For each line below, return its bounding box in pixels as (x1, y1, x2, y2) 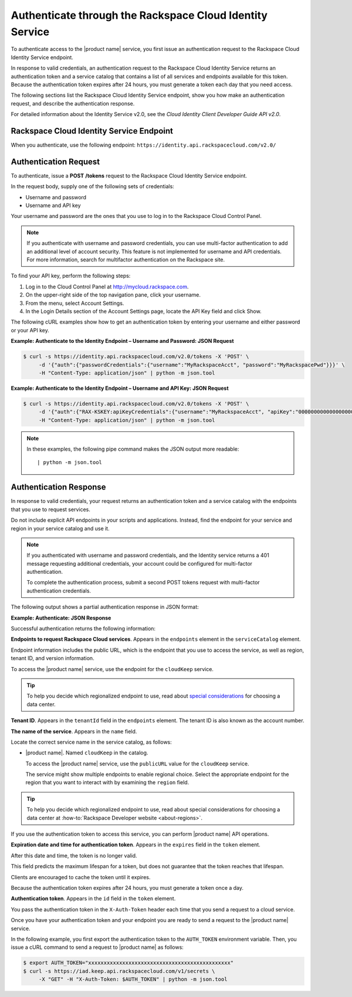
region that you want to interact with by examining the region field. (25, 779, 189, 786)
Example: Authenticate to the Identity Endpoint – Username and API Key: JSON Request (11, 384, 229, 392)
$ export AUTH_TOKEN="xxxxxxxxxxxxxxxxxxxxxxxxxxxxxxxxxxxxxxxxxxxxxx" (23, 959, 234, 967)
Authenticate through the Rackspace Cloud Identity (11, 9, 268, 22)
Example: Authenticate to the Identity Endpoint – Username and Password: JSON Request (11, 338, 234, 345)
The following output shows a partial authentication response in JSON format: (11, 604, 199, 611)
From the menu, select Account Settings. (25, 300, 124, 307)
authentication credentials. (26, 587, 91, 594)
